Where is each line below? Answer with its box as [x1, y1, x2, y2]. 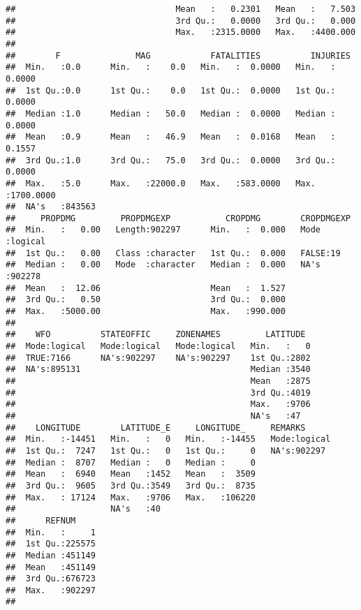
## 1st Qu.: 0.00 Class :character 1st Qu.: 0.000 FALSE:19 [6, 248, 341, 258]
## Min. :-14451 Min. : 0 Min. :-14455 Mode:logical [6, 434, 331, 445]
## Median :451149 [6, 550, 96, 560]
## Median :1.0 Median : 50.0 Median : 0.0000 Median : [6, 108, 336, 119]
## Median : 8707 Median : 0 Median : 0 [6, 457, 256, 468]
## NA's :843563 [6, 202, 96, 212]
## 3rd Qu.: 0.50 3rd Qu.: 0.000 [6, 295, 286, 305]
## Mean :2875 [6, 376, 311, 386]
